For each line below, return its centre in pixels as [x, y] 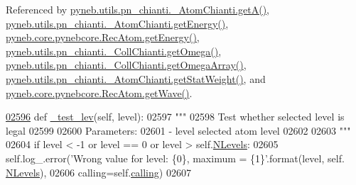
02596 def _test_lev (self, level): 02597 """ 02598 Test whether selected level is [175, 117]
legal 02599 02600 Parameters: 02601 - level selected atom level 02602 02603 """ [178, 130]
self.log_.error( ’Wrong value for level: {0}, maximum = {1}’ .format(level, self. [175, 158]
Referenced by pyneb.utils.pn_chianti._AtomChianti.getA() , [137, 9]
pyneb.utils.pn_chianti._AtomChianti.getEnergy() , [117, 23]
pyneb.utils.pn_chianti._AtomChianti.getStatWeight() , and [136, 78]
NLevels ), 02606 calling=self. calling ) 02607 [98, 172]
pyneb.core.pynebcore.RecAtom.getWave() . [99, 92]
